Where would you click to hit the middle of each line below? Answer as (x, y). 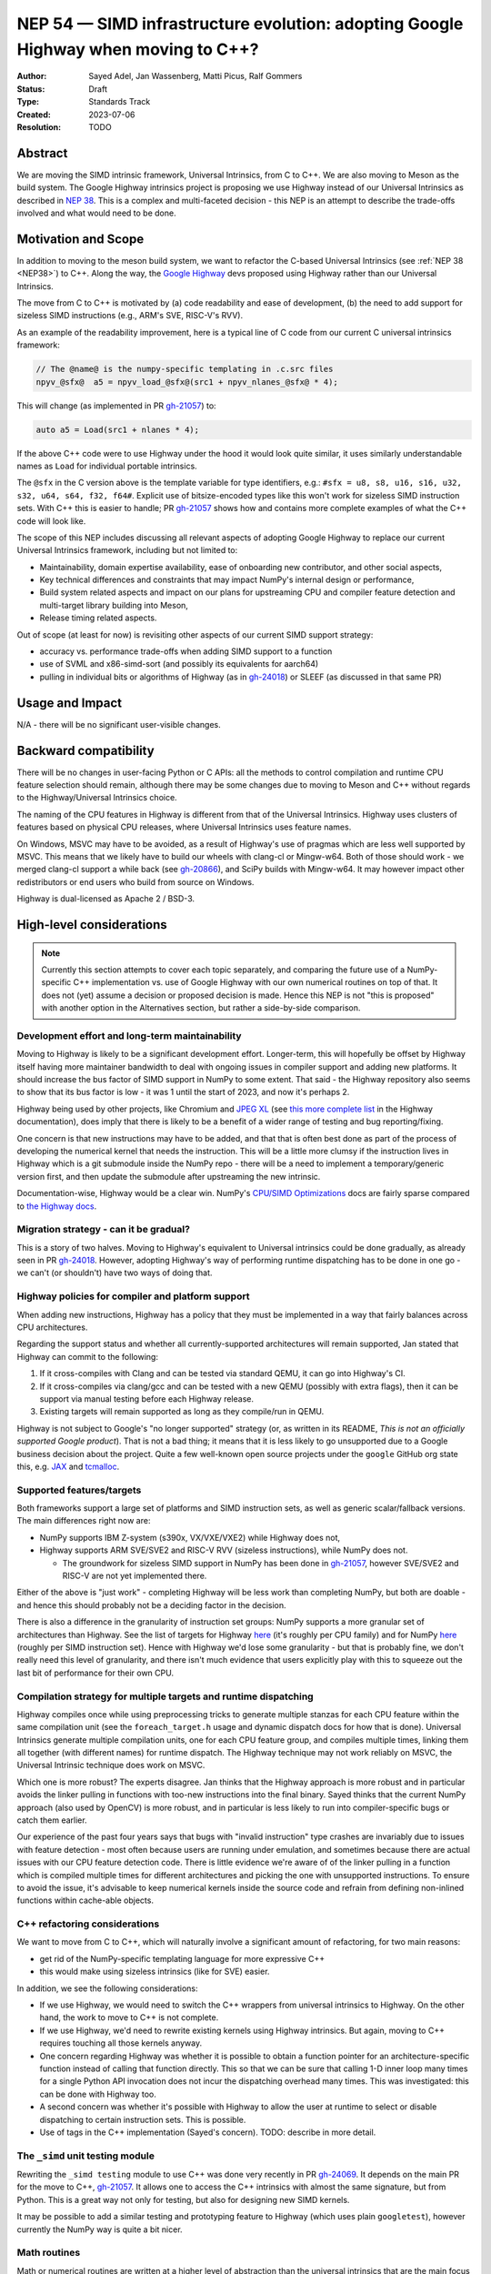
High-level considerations (92, 925)
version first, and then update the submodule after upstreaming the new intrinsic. (169, 1176)
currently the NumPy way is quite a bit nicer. (100, 2229)
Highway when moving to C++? (138, 49)
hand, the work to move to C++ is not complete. (129, 2017)
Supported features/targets (79, 1490)
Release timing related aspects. (98, 618)
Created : (34, 115)
